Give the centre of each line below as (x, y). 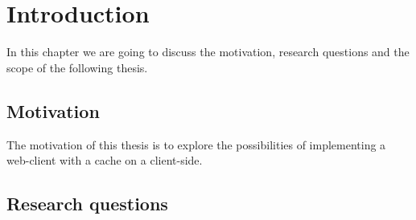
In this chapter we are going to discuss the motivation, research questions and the (208, 52)
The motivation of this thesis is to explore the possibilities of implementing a (196, 144)
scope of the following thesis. (77, 67)
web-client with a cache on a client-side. (105, 160)
